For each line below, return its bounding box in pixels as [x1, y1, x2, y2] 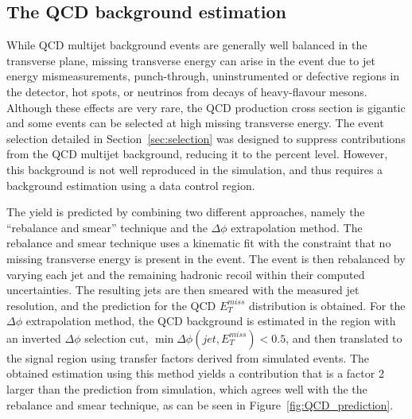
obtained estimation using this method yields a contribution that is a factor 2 [6, 365, 384, 382]
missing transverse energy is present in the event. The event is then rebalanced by [6, 250, 406, 266]
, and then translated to [286, 329, 402, 346]
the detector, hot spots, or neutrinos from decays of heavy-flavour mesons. [6, 83, 367, 99]
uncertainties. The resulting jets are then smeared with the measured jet [6, 281, 360, 298]
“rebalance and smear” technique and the [6, 219, 208, 235]
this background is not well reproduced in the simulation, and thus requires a [6, 161, 383, 177]
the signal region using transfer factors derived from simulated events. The [6, 349, 370, 366]
